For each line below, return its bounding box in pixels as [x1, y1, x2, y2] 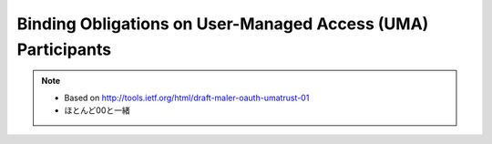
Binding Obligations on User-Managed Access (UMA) [16, 14, 429, 34]
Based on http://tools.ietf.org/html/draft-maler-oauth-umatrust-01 [64, 92, 310, 103]
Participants [16, 39, 112, 59]
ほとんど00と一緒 [64, 105, 131, 116]
